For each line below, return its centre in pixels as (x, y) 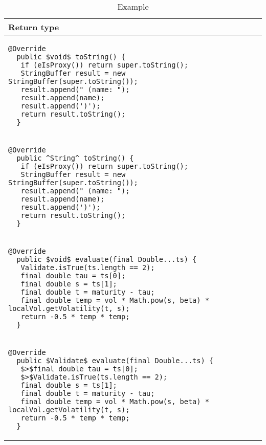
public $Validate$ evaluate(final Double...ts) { (115, 361)
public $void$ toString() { (71, 57)
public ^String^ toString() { (75, 158)
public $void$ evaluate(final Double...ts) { (107, 259)
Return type (34, 27)
